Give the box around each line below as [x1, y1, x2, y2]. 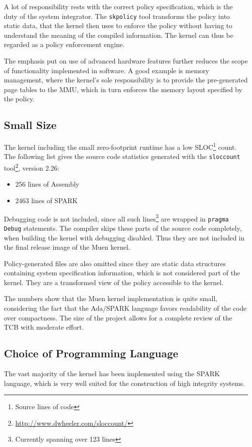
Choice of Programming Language [4, 346, 178, 361]
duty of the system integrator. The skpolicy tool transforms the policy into [4, 11, 230, 21]
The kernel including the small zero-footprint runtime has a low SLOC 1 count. [4, 141, 237, 152]
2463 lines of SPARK [15, 195, 78, 205]
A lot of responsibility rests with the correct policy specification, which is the [4, 1, 233, 11]
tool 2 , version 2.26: [4, 161, 60, 173]
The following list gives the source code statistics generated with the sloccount [4, 151, 240, 161]
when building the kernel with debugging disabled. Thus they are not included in [4, 232, 245, 242]
